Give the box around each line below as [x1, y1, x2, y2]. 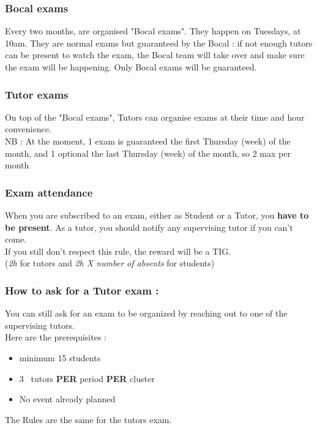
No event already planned [19, 392, 116, 405]
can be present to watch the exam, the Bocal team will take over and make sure [5, 48, 305, 61]
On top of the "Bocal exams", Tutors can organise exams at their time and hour [5, 110, 305, 123]
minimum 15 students [19, 351, 101, 364]
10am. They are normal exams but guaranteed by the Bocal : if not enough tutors [5, 36, 313, 49]
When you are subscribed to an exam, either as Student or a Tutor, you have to [5, 209, 309, 221]
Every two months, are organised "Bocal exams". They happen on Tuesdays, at [5, 24, 301, 37]
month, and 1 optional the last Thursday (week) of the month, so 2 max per [5, 146, 291, 159]
